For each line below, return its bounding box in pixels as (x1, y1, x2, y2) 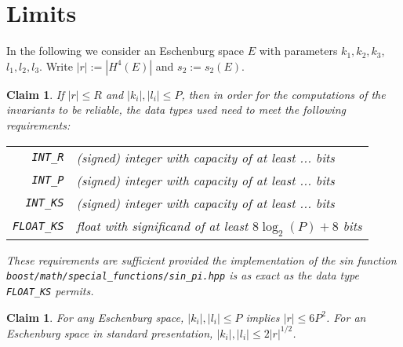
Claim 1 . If (6, 86, 64, 102)
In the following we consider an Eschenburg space (6, 42, 245, 59)
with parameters (259, 42, 338, 59)
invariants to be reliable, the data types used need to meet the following (6, 101, 346, 118)
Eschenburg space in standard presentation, (6, 324, 213, 341)
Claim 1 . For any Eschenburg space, (6, 309, 184, 325)
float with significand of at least (76, 216, 249, 235)
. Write (39, 57, 73, 74)
